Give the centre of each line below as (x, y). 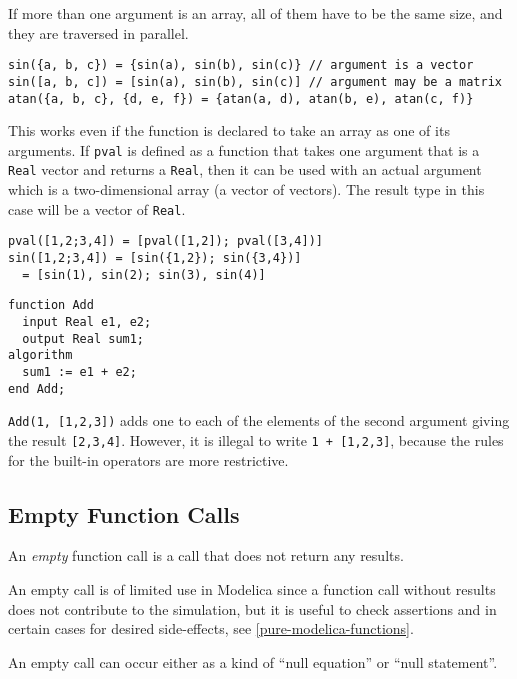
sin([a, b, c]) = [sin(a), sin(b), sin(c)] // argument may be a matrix (255, 81)
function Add (51, 305)
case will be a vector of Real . (97, 208)
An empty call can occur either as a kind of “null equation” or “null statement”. (253, 661)
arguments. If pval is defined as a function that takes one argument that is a (244, 149)
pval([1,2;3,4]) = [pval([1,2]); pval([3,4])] (165, 241)
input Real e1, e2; (87, 321)
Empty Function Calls (124, 513)
